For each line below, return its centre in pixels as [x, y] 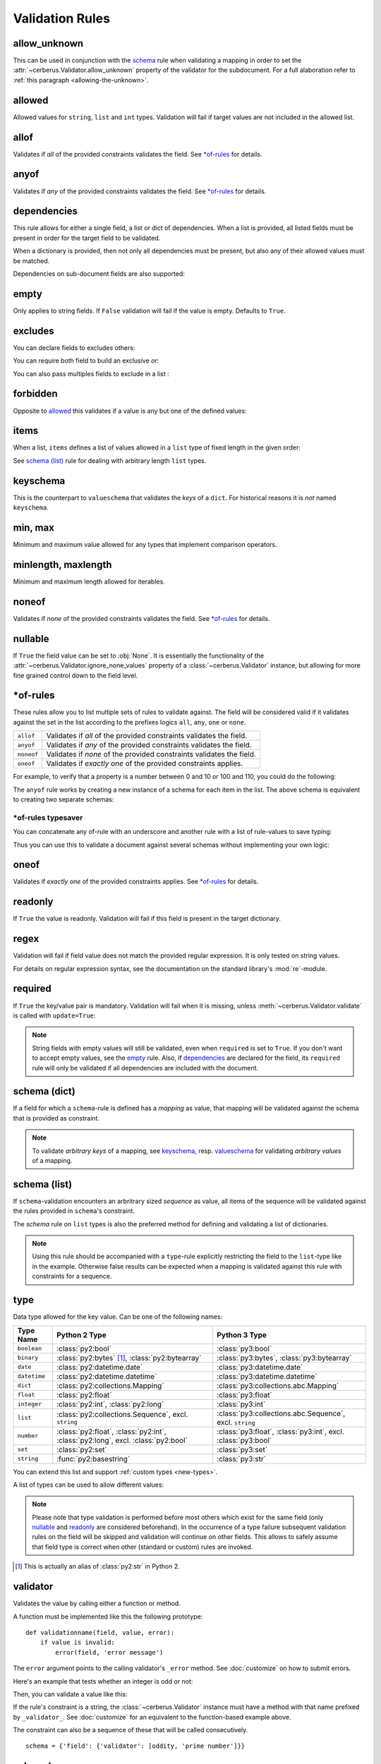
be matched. [31, 260]
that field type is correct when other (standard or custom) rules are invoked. [143, 1547]
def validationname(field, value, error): [100, 1632]
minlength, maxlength [62, 564]
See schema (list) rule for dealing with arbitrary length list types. [110, 460]
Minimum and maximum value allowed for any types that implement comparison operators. [145, 545]
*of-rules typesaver [48, 817]
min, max [34, 527]
